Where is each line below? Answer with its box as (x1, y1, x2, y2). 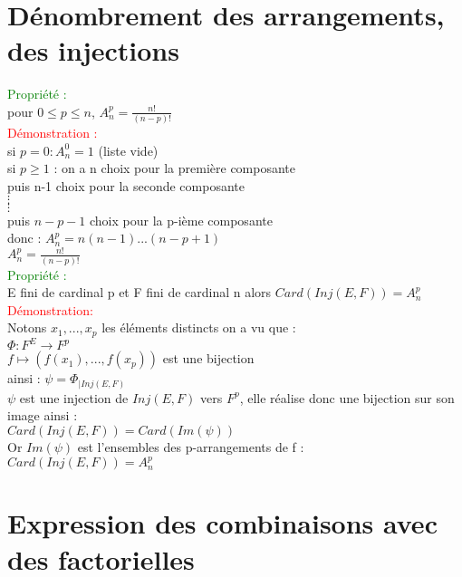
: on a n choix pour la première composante (53, 159, 296, 178)
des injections (7, 32, 179, 69)
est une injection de (19, 388, 129, 407)
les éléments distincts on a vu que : (101, 318, 296, 337)
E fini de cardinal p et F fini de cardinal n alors (7, 283, 272, 302)
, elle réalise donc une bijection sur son (239, 388, 455, 407)
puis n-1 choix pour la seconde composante (7, 177, 245, 195)
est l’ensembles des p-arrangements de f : (77, 438, 304, 457)
